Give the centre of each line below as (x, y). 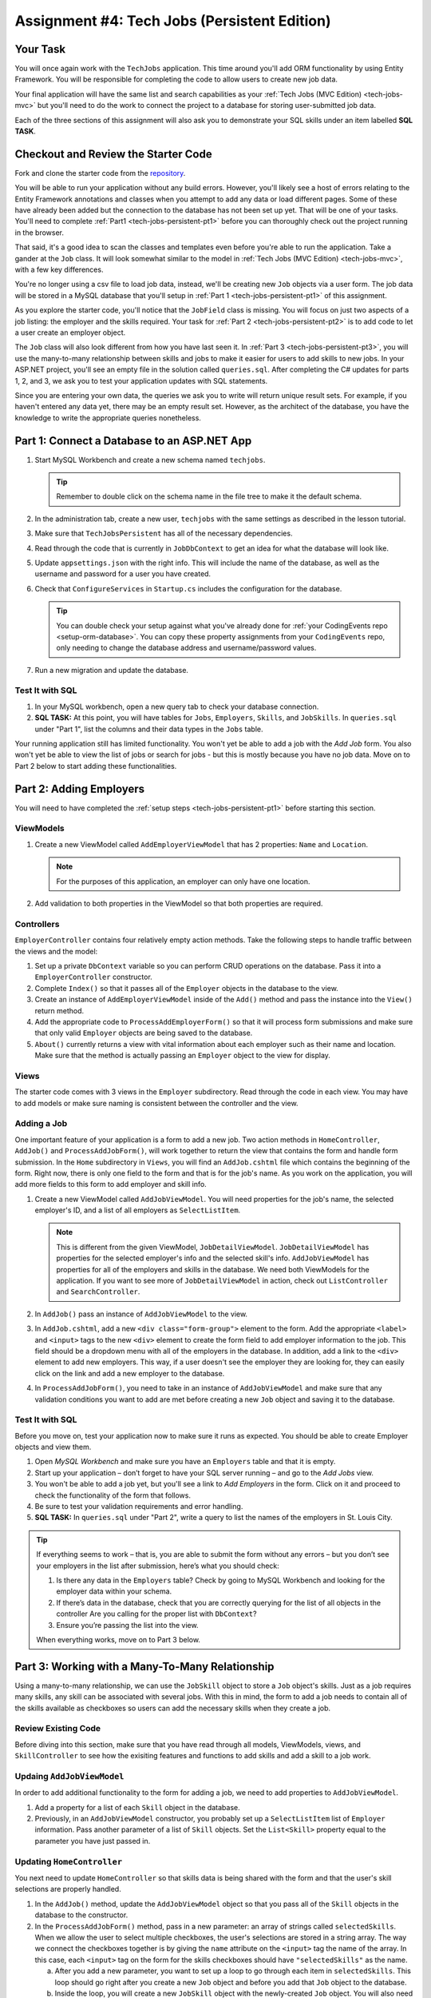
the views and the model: (56, 951)
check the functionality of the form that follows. (113, 1495)
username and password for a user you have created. (123, 574)
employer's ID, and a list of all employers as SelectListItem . (138, 1210)
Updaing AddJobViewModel (69, 1776)
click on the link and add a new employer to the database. (130, 1373)
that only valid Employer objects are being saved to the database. (144, 1033)
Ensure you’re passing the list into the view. (127, 1625)
